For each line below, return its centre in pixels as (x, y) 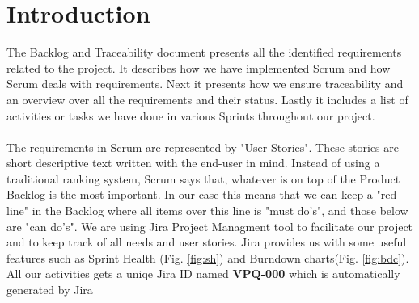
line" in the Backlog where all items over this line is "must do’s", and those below (207, 210)
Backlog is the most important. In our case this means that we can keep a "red (202, 194)
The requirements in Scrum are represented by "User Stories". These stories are (203, 147)
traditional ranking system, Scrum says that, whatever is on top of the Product (203, 178)
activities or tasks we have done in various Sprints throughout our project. (191, 115)
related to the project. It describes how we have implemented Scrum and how (199, 67)
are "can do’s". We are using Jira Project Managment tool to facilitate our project (210, 226)
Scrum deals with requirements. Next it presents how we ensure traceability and (205, 84)
